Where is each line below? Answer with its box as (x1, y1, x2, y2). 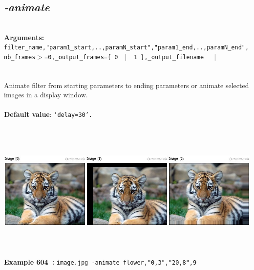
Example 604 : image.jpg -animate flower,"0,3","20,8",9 (4, 257, 197, 267)
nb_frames (4, 54, 36, 61)
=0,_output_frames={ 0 (44, 54, 118, 61)
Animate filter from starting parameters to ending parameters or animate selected (4, 80, 249, 90)
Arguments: (4, 32, 44, 42)
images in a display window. (4, 90, 88, 100)
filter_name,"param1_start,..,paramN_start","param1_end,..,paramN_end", (4, 44, 249, 51)
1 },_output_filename (133, 54, 204, 61)
